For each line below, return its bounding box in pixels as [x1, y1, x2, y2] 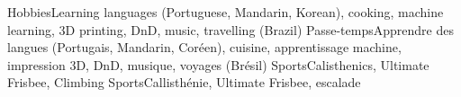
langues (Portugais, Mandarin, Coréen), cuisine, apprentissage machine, [7, 38, 402, 57]
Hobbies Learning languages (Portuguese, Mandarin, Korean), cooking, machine [7, 3, 444, 21]
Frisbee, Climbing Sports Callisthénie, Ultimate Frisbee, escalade [7, 73, 361, 92]
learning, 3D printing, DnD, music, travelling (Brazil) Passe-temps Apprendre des [7, 20, 454, 39]
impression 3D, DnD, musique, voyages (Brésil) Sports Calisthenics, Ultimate [7, 55, 429, 74]
